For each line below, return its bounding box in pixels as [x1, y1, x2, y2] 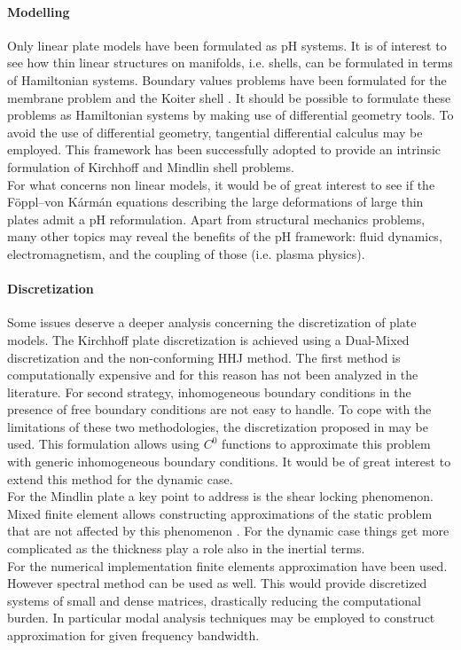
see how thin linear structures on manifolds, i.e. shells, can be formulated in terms [7, 53, 453, 72]
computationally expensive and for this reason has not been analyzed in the [7, 365, 418, 384]
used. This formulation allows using [7, 435, 199, 453]
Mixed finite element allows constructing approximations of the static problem [7, 504, 433, 522]
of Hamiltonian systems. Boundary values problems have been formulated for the [7, 70, 447, 89]
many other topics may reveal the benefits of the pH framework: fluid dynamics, [7, 227, 442, 246]
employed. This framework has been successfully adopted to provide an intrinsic [7, 140, 441, 159]
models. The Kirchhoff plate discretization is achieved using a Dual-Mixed [7, 330, 410, 348]
